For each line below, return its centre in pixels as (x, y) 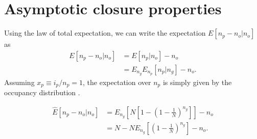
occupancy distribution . (42, 92)
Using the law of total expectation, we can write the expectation (105, 33)
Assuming (19, 82)
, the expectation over (117, 82)
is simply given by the (197, 82)
